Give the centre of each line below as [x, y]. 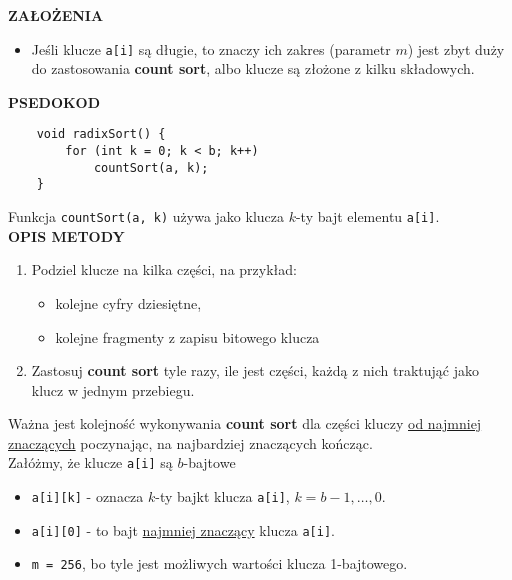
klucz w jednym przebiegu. [113, 389]
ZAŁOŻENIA [56, 15]
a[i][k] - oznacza [87, 496]
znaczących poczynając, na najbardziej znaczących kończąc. [190, 442]
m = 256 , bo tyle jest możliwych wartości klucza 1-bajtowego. [219, 563]
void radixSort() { [101, 134]
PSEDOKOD [54, 101]
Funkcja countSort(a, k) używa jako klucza [146, 216]
